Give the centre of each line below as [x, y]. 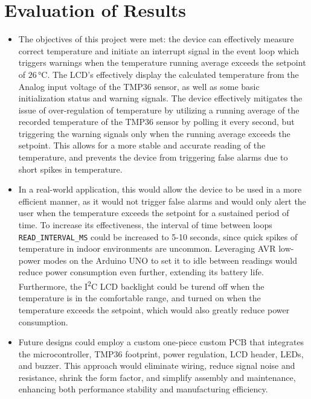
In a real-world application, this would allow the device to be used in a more [160, 189]
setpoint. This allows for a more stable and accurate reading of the [142, 145]
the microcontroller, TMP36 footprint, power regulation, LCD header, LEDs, [161, 353]
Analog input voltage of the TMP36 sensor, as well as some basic [139, 86]
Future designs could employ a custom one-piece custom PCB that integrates [161, 342]
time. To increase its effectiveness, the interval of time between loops [145, 225]
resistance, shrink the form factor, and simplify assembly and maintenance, [157, 377]
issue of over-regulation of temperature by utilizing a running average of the [159, 110]
